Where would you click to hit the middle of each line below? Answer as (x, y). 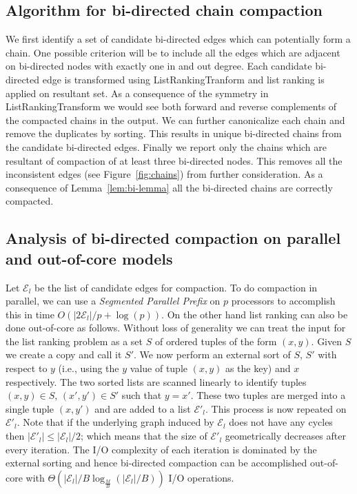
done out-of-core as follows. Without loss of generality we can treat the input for (176, 328)
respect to (27, 368)
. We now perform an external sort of (212, 354)
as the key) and (258, 368)
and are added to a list (143, 408)
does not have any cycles (281, 422)
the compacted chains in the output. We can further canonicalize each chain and (175, 120)
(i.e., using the (89, 368)
